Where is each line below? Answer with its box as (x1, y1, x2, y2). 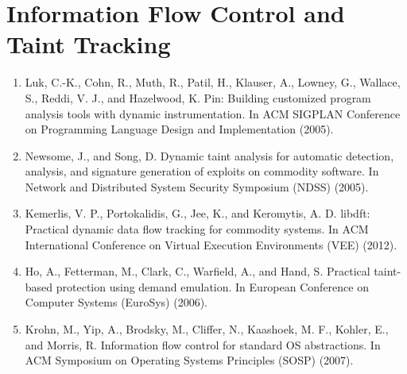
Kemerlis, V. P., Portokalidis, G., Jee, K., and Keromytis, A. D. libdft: (25, 205, 370, 222)
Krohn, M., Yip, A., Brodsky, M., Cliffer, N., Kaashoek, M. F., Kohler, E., (25, 321, 389, 337)
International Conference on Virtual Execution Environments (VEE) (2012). (25, 236, 397, 253)
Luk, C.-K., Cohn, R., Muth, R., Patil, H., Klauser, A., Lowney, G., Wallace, (25, 74, 401, 91)
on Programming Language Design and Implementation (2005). (25, 121, 334, 137)
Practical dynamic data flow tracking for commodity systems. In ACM (25, 221, 369, 237)
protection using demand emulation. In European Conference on (56, 278, 369, 295)
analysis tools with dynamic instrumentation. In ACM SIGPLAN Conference (25, 105, 401, 121)
